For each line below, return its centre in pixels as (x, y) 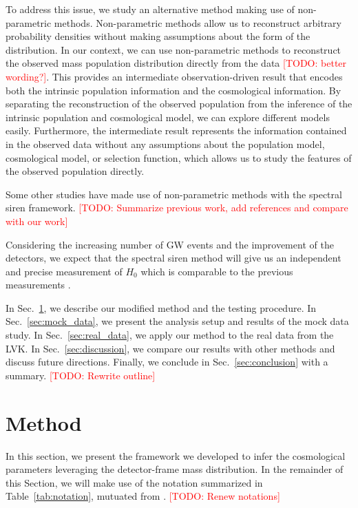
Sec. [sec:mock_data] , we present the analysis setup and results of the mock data (177, 321)
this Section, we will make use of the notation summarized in (134, 482)
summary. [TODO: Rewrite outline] (81, 375)
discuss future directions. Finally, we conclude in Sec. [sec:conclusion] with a (167, 362)
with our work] (37, 221)
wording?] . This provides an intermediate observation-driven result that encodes (174, 76)
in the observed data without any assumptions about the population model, (165, 144)
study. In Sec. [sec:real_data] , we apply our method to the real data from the (170, 335)
